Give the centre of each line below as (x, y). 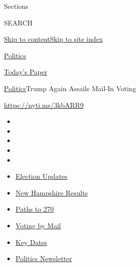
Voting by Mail (38, 225)
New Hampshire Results (52, 192)
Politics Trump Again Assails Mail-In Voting (70, 88)
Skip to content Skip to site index (54, 39)
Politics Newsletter (44, 258)
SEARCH (18, 22)
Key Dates (31, 242)
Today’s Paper (26, 72)
